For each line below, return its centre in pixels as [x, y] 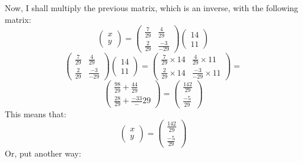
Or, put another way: [43, 153]
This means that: [36, 113]
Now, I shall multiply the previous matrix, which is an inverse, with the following [151, 8]
